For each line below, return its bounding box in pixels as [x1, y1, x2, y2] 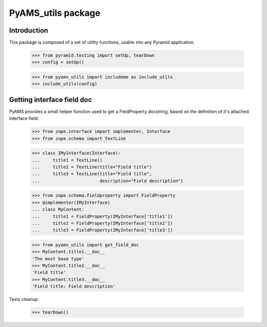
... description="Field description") [32, 178, 183, 184]
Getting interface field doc [9, 95, 92, 104]
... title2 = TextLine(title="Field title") [32, 164, 152, 170]
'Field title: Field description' [32, 283, 116, 289]
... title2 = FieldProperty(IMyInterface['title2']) [32, 220, 173, 226]
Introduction [9, 26, 48, 35]
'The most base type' [32, 256, 85, 262]
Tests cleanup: [9, 296, 39, 302]
